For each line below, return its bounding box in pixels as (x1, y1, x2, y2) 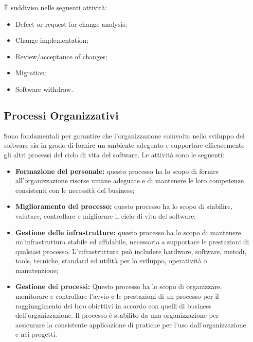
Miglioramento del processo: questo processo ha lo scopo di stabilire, (15, 201, 233, 211)
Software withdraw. (15, 84, 73, 94)
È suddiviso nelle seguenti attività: (4, 2, 107, 12)
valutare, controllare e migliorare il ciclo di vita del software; (15, 210, 196, 221)
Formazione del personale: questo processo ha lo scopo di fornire (15, 166, 219, 176)
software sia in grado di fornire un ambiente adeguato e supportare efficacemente (4, 140, 245, 150)
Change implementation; (15, 35, 89, 45)
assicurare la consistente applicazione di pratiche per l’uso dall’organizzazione (15, 319, 246, 329)
